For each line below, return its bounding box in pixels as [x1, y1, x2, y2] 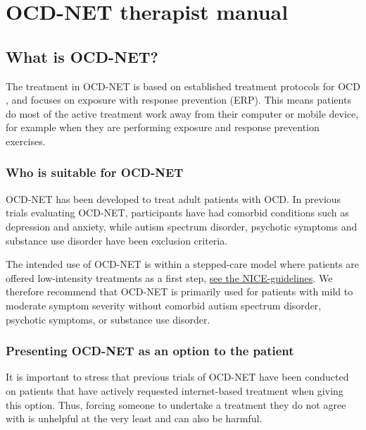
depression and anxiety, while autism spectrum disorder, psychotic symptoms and [6, 219, 358, 233]
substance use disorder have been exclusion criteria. [6, 233, 228, 247]
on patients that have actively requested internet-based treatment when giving [6, 383, 343, 398]
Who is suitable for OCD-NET [6, 164, 184, 181]
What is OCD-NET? [6, 45, 158, 67]
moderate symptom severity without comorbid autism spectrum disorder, [6, 297, 322, 312]
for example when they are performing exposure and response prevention [6, 120, 320, 135]
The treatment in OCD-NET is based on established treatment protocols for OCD [6, 78, 360, 93]
